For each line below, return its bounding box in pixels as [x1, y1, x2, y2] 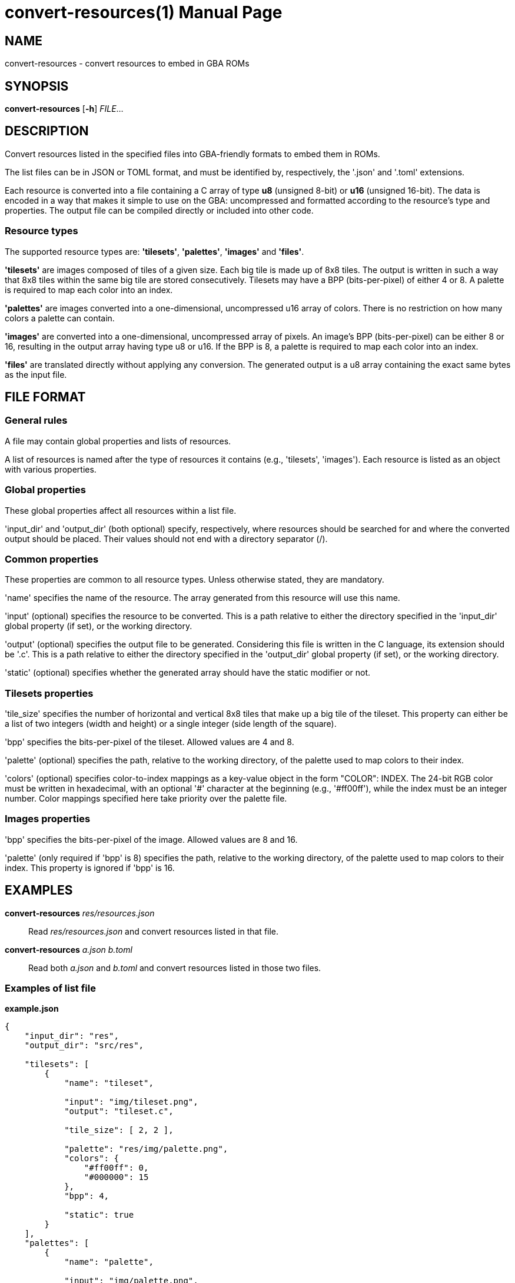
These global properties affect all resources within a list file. [5, 505, 237, 516]
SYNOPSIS [5, 78, 69, 94]
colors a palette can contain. [5, 313, 115, 323]
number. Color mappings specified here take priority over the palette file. [5, 793, 287, 804]
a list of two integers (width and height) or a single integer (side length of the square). [5, 719, 337, 729]
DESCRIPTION [5, 124, 89, 139]
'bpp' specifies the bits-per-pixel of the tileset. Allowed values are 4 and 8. [5, 737, 294, 747]
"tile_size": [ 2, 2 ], [64, 1125, 174, 1135]
